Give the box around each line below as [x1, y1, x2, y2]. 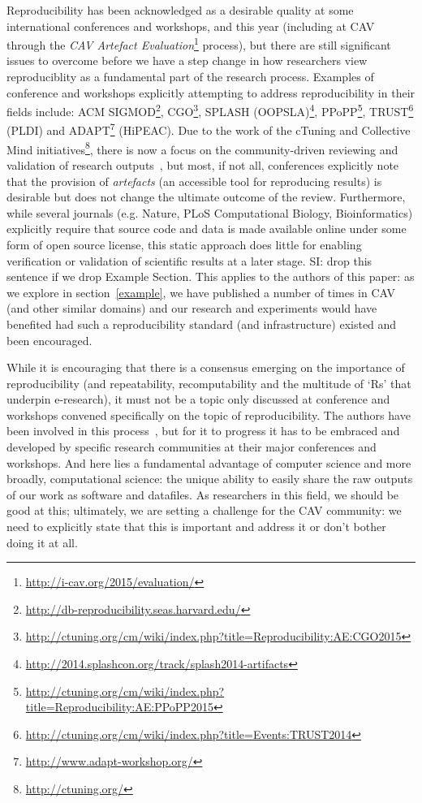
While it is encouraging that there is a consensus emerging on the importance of [6, 359, 405, 376]
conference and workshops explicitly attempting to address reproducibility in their [6, 84, 416, 101]
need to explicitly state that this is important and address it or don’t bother [6, 518, 386, 535]
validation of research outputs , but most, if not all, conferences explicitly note [6, 156, 399, 173]
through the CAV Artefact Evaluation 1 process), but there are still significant [6, 34, 391, 53]
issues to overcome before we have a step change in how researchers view [6, 52, 368, 69]
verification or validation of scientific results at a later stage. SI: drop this [6, 252, 372, 269]
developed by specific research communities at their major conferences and [6, 438, 377, 455]
